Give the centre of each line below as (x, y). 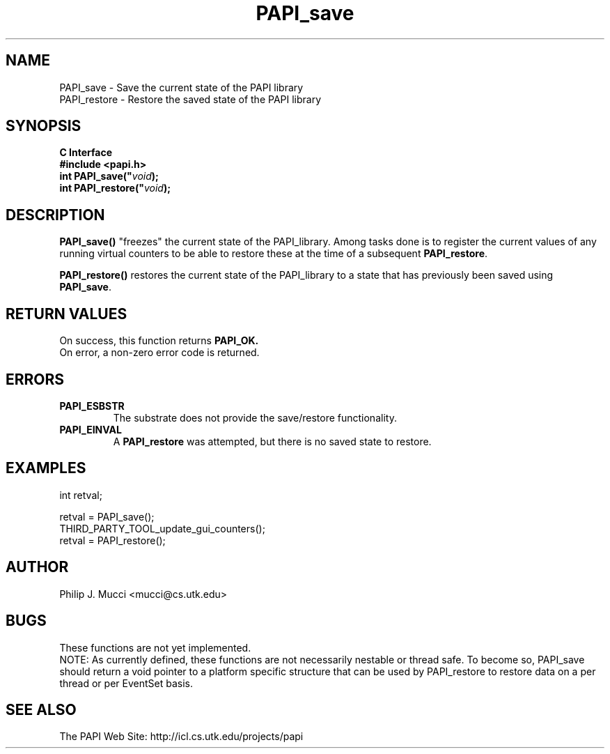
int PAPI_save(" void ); (109, 176)
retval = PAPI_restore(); (112, 540)
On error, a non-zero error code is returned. (159, 353)
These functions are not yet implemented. (155, 647)
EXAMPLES (46, 468)
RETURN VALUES (67, 314)
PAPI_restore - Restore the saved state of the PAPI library (190, 99)
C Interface (86, 153)
